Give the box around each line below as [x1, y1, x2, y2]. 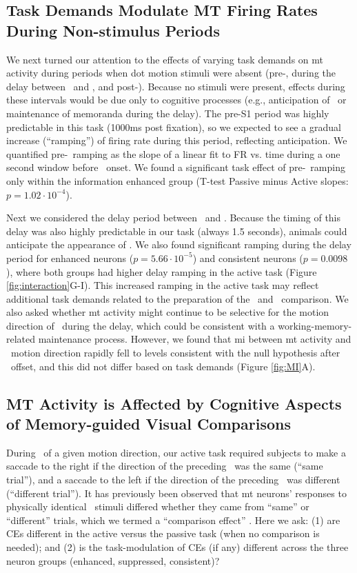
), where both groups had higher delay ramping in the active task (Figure [6, 264, 317, 279]
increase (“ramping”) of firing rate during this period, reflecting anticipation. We [6, 133, 347, 148]
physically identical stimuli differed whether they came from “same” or [6, 499, 309, 514]
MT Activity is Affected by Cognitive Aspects [6, 392, 342, 414]
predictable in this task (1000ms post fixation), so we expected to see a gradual [6, 119, 341, 134]
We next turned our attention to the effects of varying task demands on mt [6, 52, 323, 66]
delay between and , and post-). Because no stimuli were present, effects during [6, 79, 345, 93]
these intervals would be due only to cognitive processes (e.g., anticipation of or [6, 92, 347, 107]
